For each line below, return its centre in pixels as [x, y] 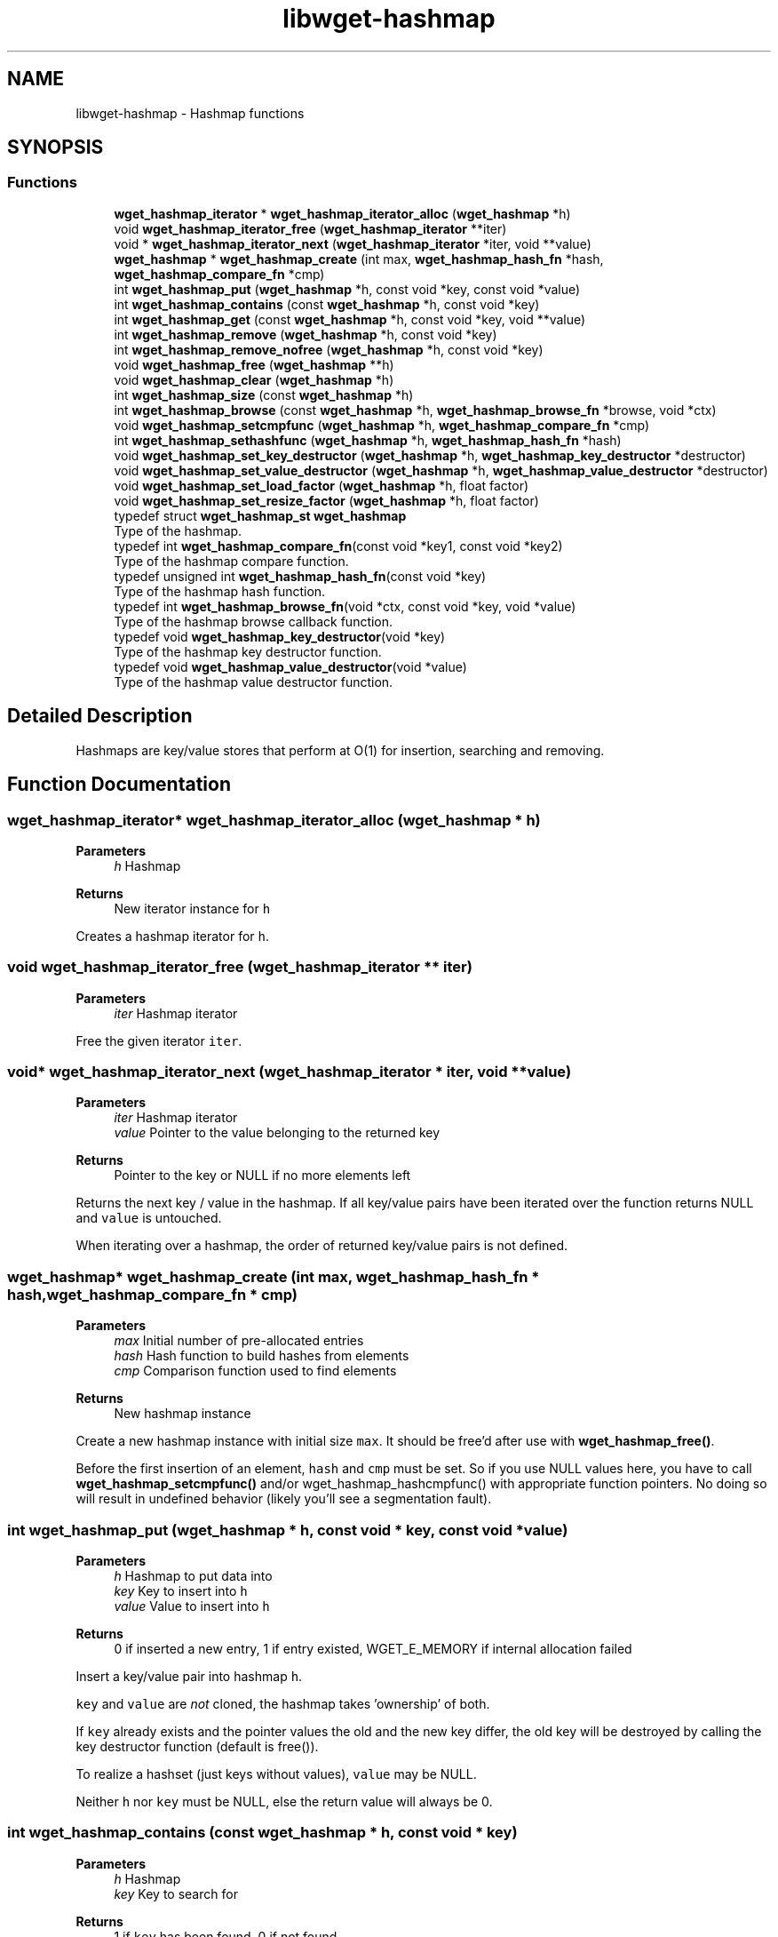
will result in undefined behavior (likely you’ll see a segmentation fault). [284, 1499]
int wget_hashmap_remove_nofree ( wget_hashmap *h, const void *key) [329, 349]
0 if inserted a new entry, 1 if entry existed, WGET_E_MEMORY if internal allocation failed [373, 1648]
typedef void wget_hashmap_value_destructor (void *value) [290, 666]
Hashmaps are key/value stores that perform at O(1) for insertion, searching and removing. [340, 750]
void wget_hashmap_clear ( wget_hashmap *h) [254, 379]
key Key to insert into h [181, 1590]
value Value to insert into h [192, 1606]
